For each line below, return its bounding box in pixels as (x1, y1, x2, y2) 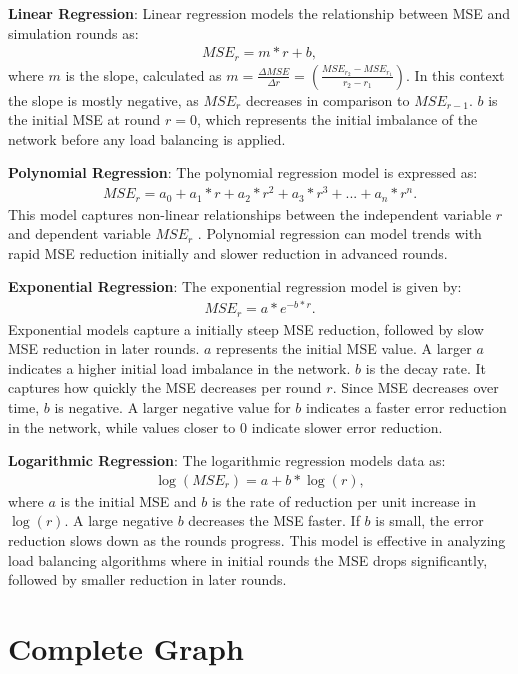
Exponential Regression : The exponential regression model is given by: (8, 276, 462, 297)
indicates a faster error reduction (306, 396, 507, 417)
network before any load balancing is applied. (8, 128, 286, 149)
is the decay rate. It (365, 357, 486, 378)
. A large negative (64, 510, 173, 531)
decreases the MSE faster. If (188, 510, 360, 531)
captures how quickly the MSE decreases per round (8, 377, 322, 398)
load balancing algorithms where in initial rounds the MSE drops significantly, (8, 549, 488, 570)
